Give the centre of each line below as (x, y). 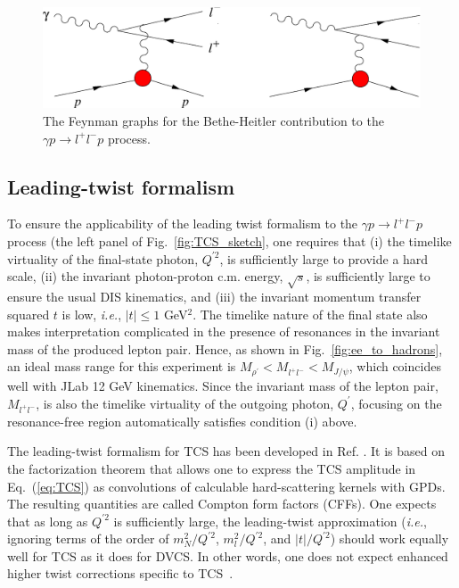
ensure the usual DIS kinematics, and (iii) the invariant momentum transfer (214, 296)
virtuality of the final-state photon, (103, 258)
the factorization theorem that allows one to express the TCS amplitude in (212, 468)
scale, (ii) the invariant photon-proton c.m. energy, (145, 276)
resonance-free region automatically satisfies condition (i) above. (182, 421)
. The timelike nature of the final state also (310, 314)
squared (29, 314)
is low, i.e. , (92, 314)
